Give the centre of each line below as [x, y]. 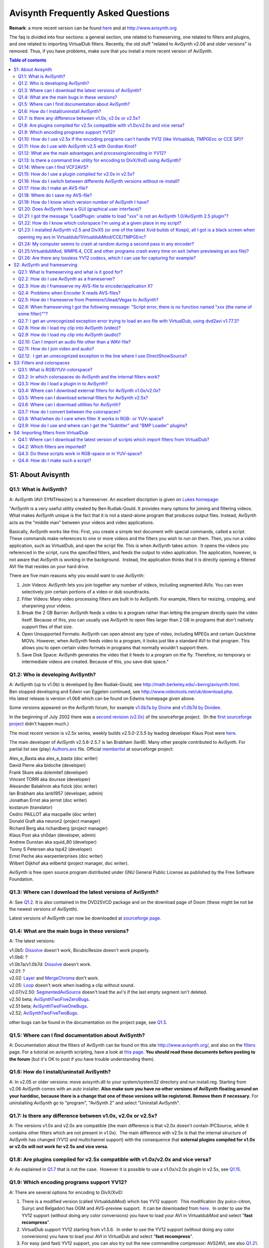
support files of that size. [47, 627]
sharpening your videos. [47, 606]
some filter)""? [33, 314]
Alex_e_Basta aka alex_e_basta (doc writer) [54, 758]
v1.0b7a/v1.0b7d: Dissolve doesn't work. [50, 964]
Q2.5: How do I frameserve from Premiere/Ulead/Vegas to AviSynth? [88, 300]
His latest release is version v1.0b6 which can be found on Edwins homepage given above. [102, 698]
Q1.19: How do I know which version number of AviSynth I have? [84, 202]
